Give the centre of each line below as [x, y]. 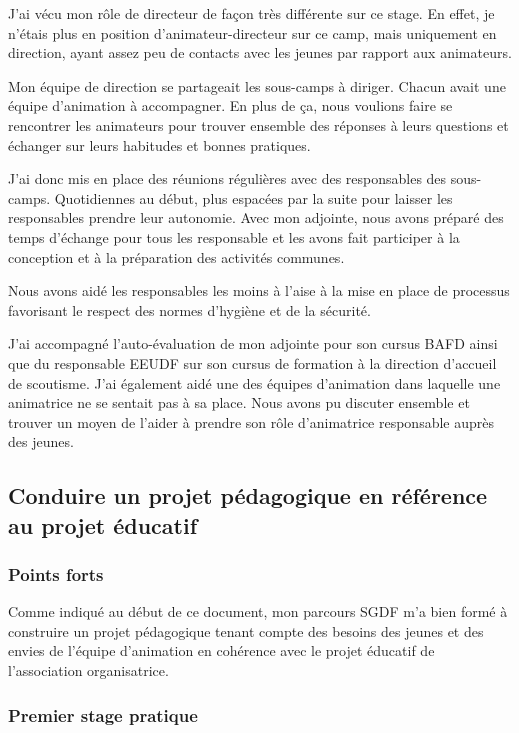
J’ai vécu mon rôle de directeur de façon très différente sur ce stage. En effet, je [251, 13]
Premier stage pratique [103, 714]
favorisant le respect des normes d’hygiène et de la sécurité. [189, 309]
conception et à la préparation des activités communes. [176, 256]
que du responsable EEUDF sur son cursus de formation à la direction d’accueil [252, 362]
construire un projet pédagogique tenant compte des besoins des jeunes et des [246, 630]
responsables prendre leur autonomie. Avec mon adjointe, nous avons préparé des [256, 217]
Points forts [56, 573]
